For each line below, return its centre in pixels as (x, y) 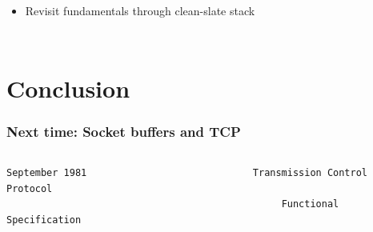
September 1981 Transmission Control (187, 173)
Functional (310, 204)
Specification (44, 220)
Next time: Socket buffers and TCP (124, 131)
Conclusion (68, 88)
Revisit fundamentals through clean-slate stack (140, 10)
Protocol (30, 188)
